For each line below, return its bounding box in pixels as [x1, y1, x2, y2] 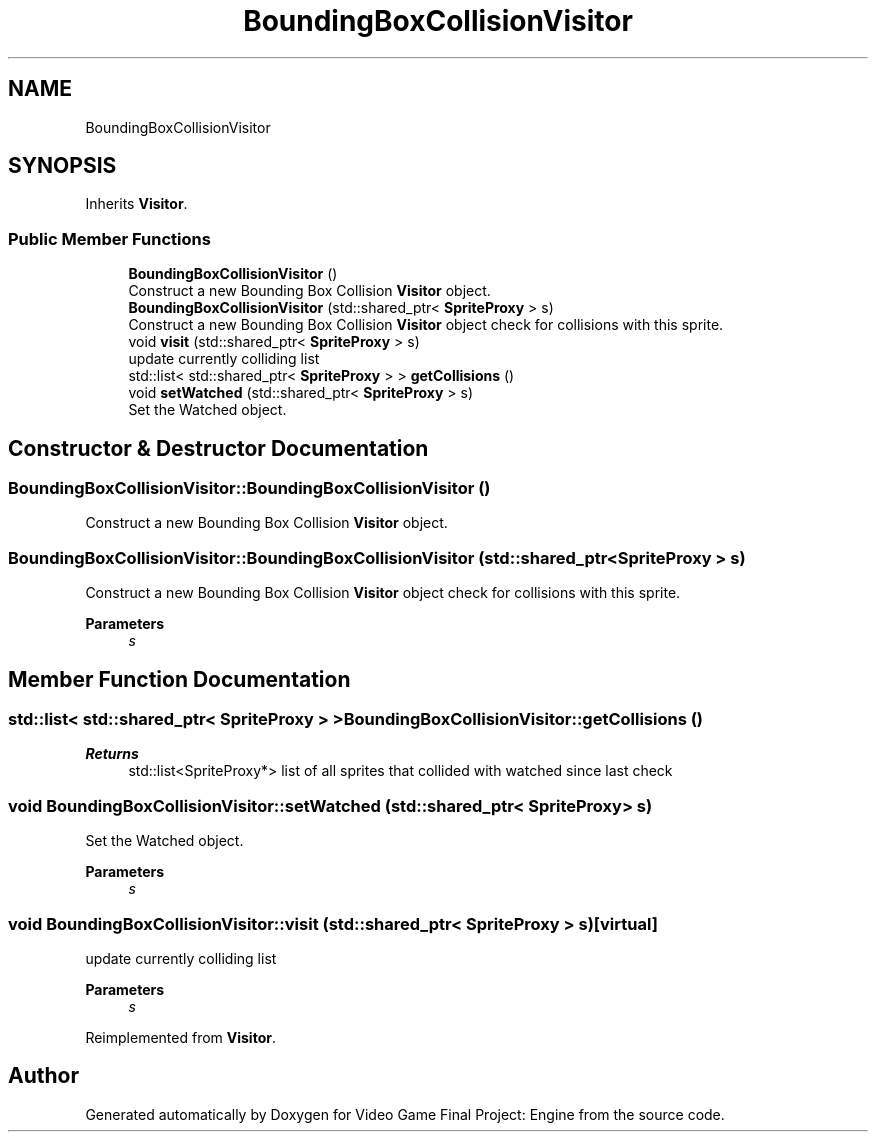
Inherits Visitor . [85, 195, 188, 213]
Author [8, 1063, 79, 1089]
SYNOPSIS [8, 153, 117, 179]
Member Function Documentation [8, 666, 351, 692]
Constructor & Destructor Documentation [8, 435, 429, 461]
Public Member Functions [8, 228, 211, 249]
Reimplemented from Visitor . [85, 1028, 276, 1046]
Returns [85, 745, 139, 763]
